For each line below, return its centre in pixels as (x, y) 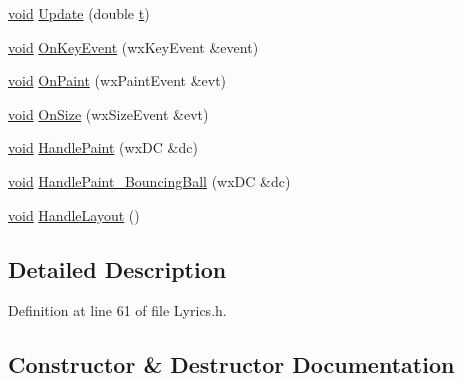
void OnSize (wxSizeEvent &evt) (108, 113)
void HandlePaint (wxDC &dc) (103, 147)
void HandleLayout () (74, 214)
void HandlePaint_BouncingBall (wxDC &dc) (149, 180)
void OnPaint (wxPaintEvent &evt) (117, 80)
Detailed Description (117, 268)
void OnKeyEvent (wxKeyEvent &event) (133, 46)
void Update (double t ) (79, 13)
